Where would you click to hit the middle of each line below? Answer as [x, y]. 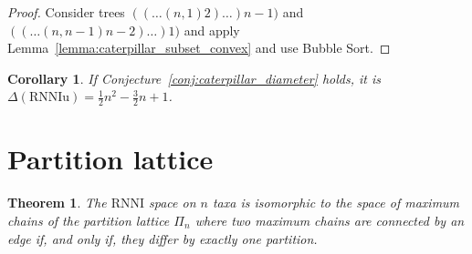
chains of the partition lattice [89, 220]
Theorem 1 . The [57, 203]
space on [173, 203]
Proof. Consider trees [66, 12]
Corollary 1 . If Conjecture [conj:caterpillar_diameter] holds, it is [194, 78]
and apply [212, 30]
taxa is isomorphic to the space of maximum [336, 203]
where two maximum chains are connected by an [330, 220]
